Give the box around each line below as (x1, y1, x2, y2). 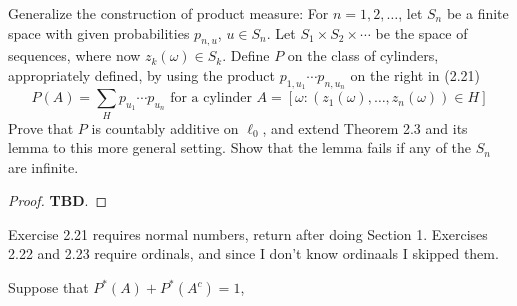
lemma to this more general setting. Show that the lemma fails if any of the (8, 137, 472, 158)
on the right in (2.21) (350, 64, 481, 85)
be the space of (375, 22, 468, 43)
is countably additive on (91, 117, 239, 138)
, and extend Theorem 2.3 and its (262, 117, 468, 138)
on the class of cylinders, (287, 45, 439, 66)
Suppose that (8, 277, 89, 298)
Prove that (8, 117, 74, 138)
